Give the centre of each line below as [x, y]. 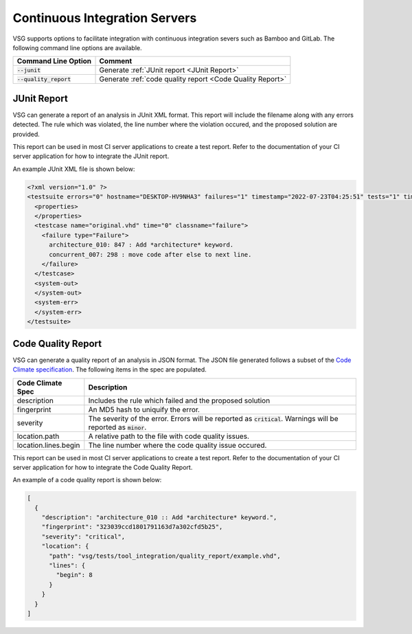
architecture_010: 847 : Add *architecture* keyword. [141, 245]
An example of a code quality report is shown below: [87, 480]
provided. [26, 134]
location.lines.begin [48, 445]
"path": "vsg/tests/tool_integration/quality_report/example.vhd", [165, 556]
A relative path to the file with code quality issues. [169, 436]
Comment [116, 61]
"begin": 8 [74, 575]
